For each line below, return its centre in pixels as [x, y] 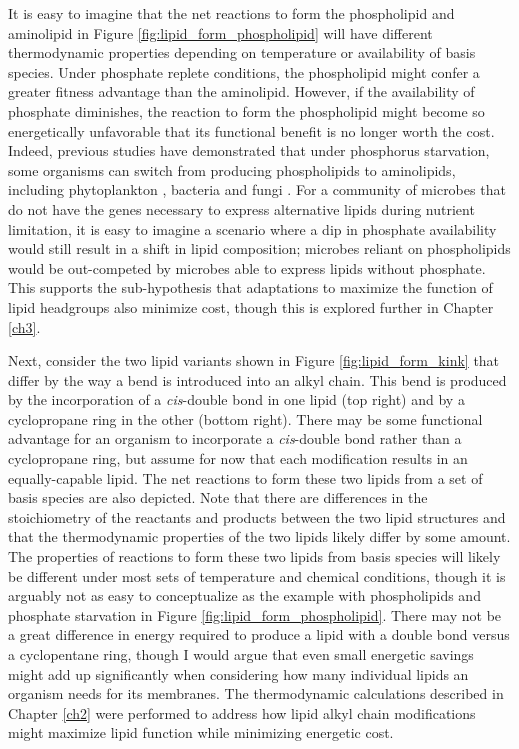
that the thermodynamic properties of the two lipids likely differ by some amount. [259, 536]
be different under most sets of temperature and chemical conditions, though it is [257, 575]
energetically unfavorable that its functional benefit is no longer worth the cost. [251, 130]
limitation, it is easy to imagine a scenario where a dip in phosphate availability [252, 228]
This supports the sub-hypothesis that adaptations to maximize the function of [250, 287]
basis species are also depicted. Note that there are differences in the [218, 497]
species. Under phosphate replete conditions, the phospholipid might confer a [244, 71]
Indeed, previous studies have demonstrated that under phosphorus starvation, [249, 150]
